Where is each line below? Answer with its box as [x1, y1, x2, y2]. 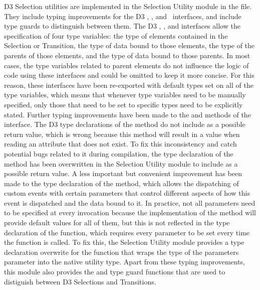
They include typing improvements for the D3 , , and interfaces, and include [4, 11, 241, 21]
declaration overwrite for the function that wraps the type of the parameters [4, 246, 239, 257]
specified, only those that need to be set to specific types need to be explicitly [4, 99, 243, 109]
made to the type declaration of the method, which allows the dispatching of [4, 178, 239, 188]
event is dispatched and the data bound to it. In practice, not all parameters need [4, 197, 255, 208]
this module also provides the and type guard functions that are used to [4, 266, 225, 277]
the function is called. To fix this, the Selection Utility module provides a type [4, 237, 244, 247]
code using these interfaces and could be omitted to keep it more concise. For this [4, 70, 254, 80]
